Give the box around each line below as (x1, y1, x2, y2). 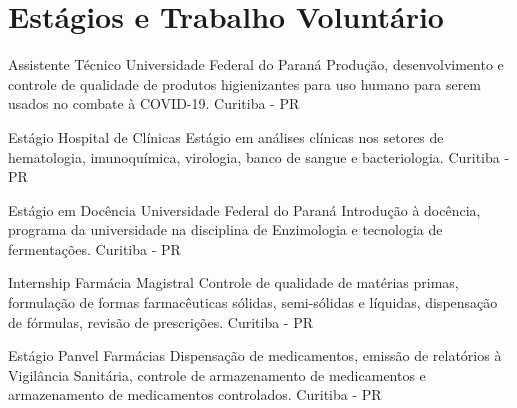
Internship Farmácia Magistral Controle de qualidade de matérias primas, (8, 272, 459, 293)
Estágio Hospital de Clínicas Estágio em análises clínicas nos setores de (8, 126, 444, 147)
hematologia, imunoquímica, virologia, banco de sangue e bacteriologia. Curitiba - (8, 146, 510, 167)
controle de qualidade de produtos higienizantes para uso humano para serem (8, 73, 482, 94)
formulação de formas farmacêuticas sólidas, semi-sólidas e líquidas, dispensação (8, 292, 498, 313)
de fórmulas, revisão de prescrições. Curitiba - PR (8, 311, 313, 332)
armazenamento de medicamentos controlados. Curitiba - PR (8, 384, 382, 405)
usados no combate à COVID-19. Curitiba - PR (8, 93, 300, 114)
